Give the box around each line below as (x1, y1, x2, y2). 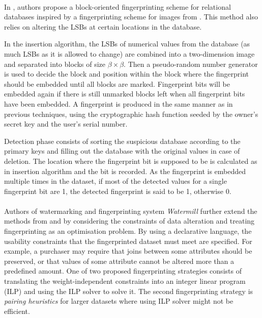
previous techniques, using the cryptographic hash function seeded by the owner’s (4, 108, 258, 119)
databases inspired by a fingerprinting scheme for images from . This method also (4, 11, 258, 22)
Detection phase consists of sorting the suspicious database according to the (4, 135, 241, 146)
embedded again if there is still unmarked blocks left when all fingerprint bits (4, 88, 245, 99)
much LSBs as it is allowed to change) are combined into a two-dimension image (4, 48, 255, 59)
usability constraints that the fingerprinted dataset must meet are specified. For (4, 235, 252, 246)
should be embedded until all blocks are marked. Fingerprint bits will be (4, 78, 230, 89)
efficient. (4, 305, 30, 316)
